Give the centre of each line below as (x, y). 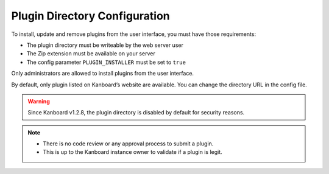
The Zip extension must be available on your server (91, 54)
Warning (39, 101)
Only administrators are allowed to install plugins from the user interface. (103, 74)
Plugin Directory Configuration (90, 16)
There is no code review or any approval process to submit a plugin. (128, 144)
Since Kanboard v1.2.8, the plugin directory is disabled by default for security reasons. (136, 113)
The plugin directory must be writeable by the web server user (105, 45)
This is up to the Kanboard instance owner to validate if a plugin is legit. (133, 152)
